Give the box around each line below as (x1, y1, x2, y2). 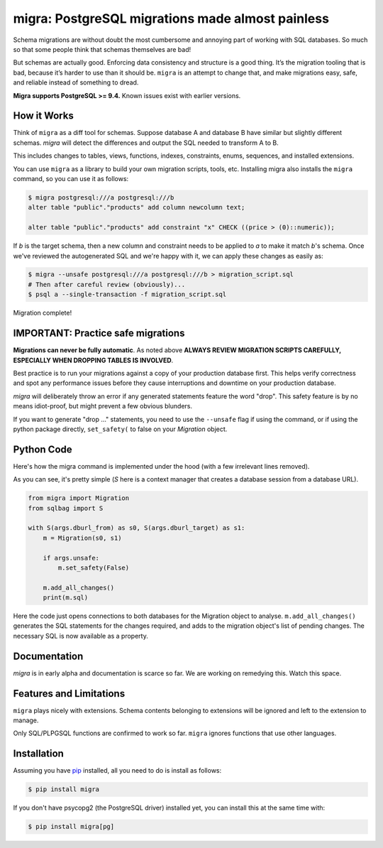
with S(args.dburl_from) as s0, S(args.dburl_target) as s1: (28, 524, 245, 532)
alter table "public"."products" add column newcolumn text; (28, 203, 245, 212)
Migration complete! (13, 309, 72, 317)
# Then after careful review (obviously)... (28, 281, 186, 288)
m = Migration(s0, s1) (43, 533, 122, 542)
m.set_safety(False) (57, 563, 130, 572)
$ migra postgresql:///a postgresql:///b (28, 193, 174, 202)
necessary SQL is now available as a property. (13, 631, 148, 640)
